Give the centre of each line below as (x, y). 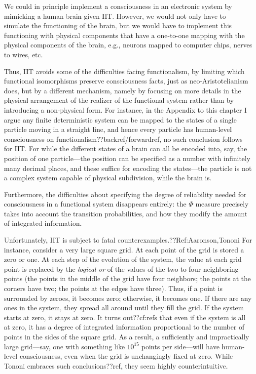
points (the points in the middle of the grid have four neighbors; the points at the (128, 278)
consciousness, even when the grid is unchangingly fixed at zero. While (126, 356)
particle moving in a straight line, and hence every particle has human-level (118, 129)
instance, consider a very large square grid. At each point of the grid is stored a (124, 249)
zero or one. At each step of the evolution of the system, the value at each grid (123, 259)
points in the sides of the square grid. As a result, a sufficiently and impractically (127, 336)
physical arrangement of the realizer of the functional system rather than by (119, 100)
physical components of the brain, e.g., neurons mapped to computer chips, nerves (128, 45)
